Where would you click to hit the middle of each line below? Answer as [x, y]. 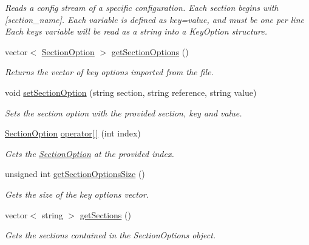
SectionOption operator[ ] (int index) [73, 133]
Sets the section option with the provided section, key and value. [124, 112]
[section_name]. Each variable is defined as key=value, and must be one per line [154, 19]
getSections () [105, 214]
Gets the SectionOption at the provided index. [90, 153]
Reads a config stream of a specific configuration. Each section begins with [142, 7]
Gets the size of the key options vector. [77, 194]
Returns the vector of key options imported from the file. [109, 72]
